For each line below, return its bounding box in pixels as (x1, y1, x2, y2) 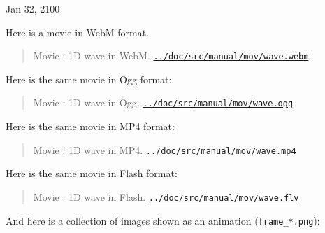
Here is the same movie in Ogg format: (6, 71, 172, 86)
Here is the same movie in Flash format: (6, 166, 178, 181)
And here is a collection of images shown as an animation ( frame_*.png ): (6, 213, 320, 227)
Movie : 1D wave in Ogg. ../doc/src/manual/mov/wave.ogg (33, 95, 294, 110)
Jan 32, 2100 (6, 1, 60, 15)
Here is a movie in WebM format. (6, 24, 150, 39)
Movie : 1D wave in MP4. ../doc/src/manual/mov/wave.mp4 (33, 142, 296, 157)
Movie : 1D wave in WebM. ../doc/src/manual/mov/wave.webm (33, 48, 309, 63)
